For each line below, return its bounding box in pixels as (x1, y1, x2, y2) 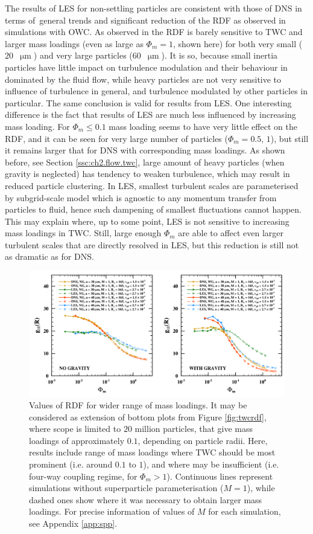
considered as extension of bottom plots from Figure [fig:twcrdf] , (29, 410, 267, 423)
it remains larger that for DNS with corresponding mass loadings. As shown (5, 144, 285, 156)
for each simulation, (208, 505, 281, 518)
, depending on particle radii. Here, (138, 434, 268, 446)
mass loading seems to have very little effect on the (109, 120, 297, 132)
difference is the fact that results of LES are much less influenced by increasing (5, 108, 296, 121)
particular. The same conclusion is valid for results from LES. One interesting (5, 96, 292, 109)
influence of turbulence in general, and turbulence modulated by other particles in (5, 85, 308, 97)
